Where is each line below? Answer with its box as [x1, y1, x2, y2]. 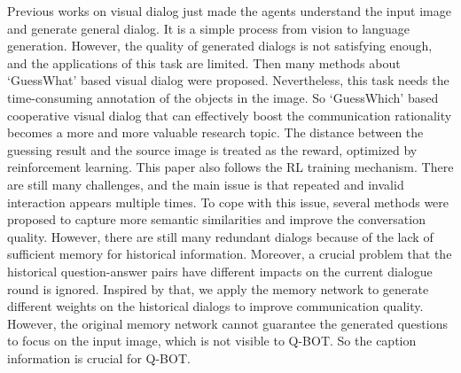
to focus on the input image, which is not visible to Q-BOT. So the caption [7, 331, 417, 350]
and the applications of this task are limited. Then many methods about [7, 53, 401, 72]
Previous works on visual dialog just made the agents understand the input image [7, 2, 451, 19]
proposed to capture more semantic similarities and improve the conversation [7, 210, 426, 229]
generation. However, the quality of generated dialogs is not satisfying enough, [7, 36, 433, 55]
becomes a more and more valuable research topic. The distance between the [7, 123, 424, 142]
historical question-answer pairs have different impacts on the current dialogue [7, 261, 433, 280]
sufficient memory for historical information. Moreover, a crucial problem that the [7, 245, 452, 263]
